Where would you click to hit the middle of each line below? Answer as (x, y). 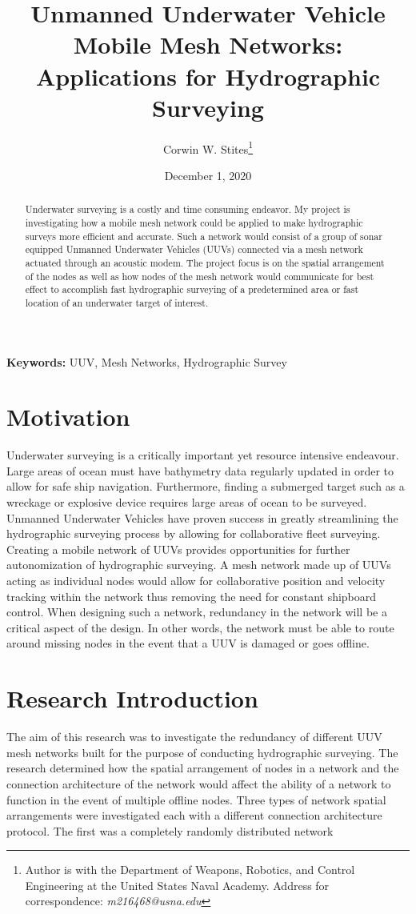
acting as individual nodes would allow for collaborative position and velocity (196, 581)
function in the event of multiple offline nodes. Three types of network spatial (196, 799)
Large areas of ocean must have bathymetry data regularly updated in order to (200, 470)
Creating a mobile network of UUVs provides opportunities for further (178, 549)
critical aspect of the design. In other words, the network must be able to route (200, 627)
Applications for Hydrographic (208, 76)
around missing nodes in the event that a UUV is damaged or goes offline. (188, 643)
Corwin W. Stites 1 (208, 147)
